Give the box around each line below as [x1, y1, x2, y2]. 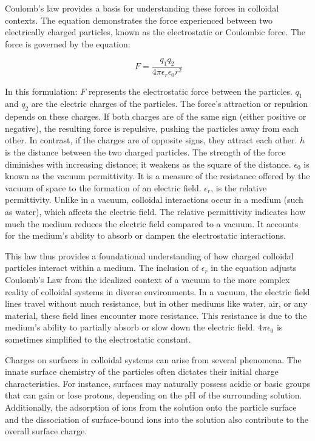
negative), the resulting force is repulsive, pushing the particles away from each [5, 121, 299, 134]
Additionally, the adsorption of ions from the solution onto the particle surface [5, 400, 297, 413]
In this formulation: [5, 84, 78, 97]
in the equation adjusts [211, 261, 297, 274]
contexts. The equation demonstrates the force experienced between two [5, 13, 273, 26]
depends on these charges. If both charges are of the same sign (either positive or [5, 110, 307, 123]
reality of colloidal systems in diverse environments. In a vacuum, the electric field [5, 285, 310, 298]
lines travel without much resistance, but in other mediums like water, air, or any [5, 297, 308, 310]
